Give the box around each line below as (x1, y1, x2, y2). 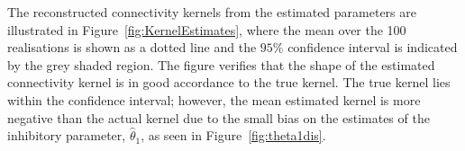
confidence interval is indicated (287, 38, 458, 57)
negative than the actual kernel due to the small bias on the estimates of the (7, 108, 430, 127)
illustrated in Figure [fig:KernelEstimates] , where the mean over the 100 (7, 20, 406, 39)
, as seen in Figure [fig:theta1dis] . (141, 126, 326, 145)
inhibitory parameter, (7, 126, 126, 145)
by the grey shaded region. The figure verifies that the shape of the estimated (7, 55, 435, 74)
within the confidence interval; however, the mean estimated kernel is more (7, 90, 421, 109)
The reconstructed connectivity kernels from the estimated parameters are (7, 3, 416, 21)
